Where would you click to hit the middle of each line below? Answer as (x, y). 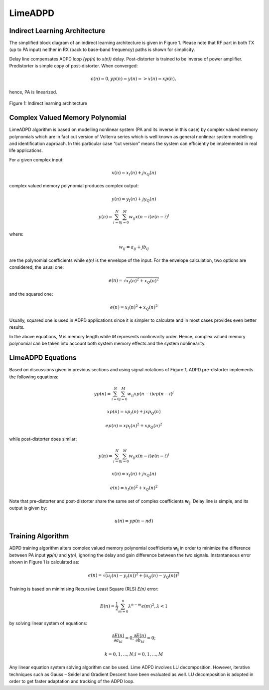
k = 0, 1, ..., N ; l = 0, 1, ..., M (134, 654)
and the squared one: (31, 294)
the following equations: (34, 377)
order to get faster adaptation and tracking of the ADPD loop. (72, 682)
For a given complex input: (37, 159)
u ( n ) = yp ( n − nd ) (134, 521)
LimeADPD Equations (43, 358)
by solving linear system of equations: (48, 623)
